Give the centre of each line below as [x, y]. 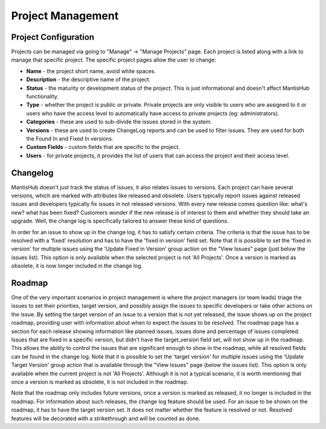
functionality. [43, 97]
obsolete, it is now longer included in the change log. [77, 266]
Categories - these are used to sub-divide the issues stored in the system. [119, 122]
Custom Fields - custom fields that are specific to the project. [103, 147]
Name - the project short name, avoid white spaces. [91, 71]
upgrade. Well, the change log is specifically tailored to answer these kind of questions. [120, 221]
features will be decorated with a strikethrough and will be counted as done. [106, 418]
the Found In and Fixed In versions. [70, 138]
